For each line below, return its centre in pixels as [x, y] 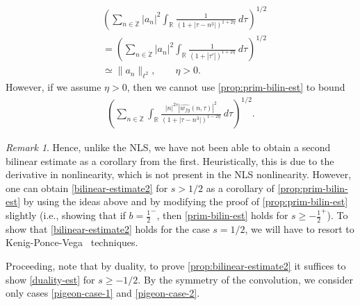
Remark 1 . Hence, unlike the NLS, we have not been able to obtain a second [168, 147]
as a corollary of [240, 188]
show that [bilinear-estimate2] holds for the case [108, 228]
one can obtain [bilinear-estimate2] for [87, 188]
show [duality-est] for [50, 279]
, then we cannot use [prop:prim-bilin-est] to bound [236, 86]
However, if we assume [54, 86]
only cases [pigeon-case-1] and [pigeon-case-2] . [103, 293]
